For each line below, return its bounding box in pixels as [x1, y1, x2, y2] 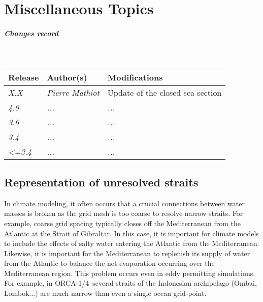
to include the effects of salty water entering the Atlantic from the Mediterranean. [4, 238, 259, 249]
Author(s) [47, 71, 87, 83]
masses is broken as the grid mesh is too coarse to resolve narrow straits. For [4, 208, 243, 218]
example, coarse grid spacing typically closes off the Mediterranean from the [4, 217, 241, 228]
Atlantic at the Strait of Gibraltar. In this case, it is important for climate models [4, 228, 259, 238]
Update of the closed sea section [107, 86, 222, 98]
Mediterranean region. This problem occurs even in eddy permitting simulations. [4, 267, 255, 278]
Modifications [107, 71, 163, 83]
